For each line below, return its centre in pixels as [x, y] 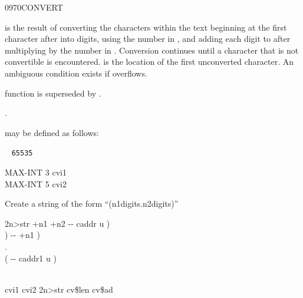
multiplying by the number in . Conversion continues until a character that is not [152, 50]
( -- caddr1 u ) [31, 258]
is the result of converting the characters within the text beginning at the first [146, 27]
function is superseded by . [53, 93]
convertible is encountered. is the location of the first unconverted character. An [149, 62]
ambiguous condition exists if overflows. [76, 73]
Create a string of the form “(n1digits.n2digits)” [92, 203]
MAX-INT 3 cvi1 [36, 172]
